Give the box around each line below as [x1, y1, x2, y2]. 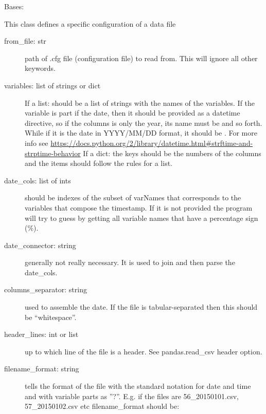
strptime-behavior [25, 147, 81, 158]
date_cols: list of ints [4, 175, 71, 185]
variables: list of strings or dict [4, 80, 101, 90]
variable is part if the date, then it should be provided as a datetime [25, 107, 240, 118]
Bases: [4, 1, 24, 11]
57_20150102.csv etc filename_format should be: [25, 401, 180, 411]
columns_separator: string [4, 284, 87, 295]
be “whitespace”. [25, 311, 77, 322]
